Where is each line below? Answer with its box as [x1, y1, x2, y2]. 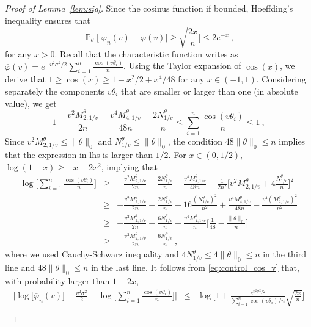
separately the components [5, 85, 105, 98]
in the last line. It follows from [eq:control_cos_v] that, [91, 261, 299, 274]
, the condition [167, 135, 223, 148]
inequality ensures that [5, 13, 90, 26]
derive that [5, 73, 46, 85]
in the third [263, 248, 307, 261]
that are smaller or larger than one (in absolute [121, 85, 298, 98]
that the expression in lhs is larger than [5, 148, 153, 161]
